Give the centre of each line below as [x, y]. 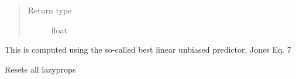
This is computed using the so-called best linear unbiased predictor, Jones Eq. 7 [148, 49]
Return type [50, 10]
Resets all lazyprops [40, 69]
